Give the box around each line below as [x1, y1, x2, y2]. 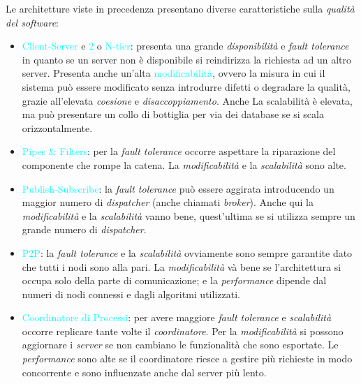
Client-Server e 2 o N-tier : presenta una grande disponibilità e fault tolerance [22, 38, 349, 53]
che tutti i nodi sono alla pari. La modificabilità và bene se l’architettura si [22, 259, 341, 274]
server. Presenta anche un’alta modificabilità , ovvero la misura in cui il [22, 66, 325, 80]
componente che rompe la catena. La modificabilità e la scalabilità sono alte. [22, 157, 346, 172]
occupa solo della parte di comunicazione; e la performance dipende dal [22, 273, 327, 288]
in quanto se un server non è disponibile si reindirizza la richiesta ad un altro [22, 52, 351, 66]
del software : [6, 15, 59, 29]
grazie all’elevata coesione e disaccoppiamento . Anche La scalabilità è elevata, [22, 93, 353, 108]
